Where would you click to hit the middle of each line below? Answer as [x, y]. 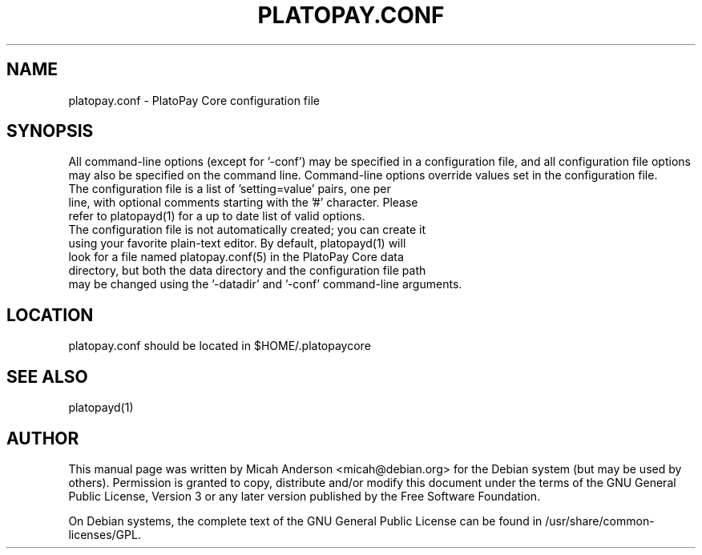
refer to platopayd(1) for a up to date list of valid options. [217, 216]
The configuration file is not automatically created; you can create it [247, 230]
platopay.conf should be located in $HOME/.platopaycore [220, 346]
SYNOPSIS [50, 131]
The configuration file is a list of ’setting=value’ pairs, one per [230, 189]
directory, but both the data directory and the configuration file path [247, 271]
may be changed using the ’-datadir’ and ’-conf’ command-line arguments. [265, 284]
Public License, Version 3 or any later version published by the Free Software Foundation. [305, 496]
